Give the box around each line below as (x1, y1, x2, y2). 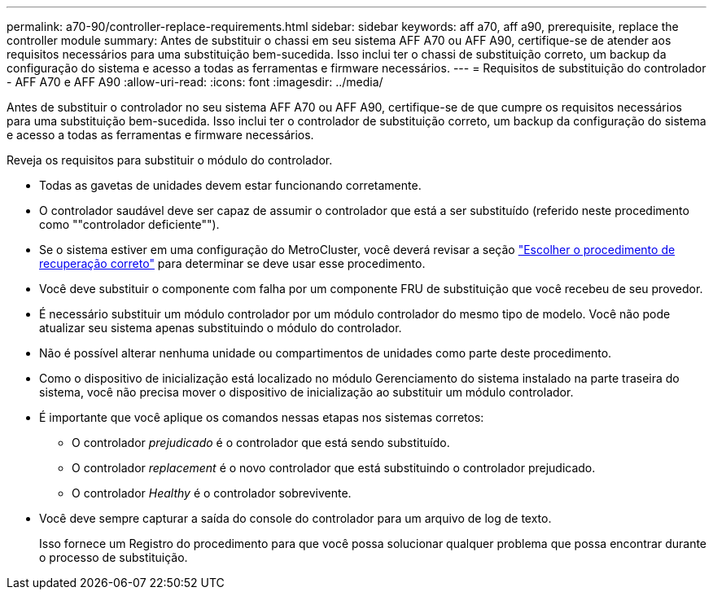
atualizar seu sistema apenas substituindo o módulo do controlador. (39, 321, 402, 335)
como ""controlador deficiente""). (39, 217, 220, 231)
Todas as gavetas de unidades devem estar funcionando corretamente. (39, 178, 422, 192)
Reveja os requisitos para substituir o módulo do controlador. (7, 153, 333, 167)
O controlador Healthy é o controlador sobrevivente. (72, 486, 352, 500)
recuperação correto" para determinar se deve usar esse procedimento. (39, 256, 426, 270)
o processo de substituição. (39, 550, 188, 564)
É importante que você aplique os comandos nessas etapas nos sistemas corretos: (39, 410, 484, 424)
